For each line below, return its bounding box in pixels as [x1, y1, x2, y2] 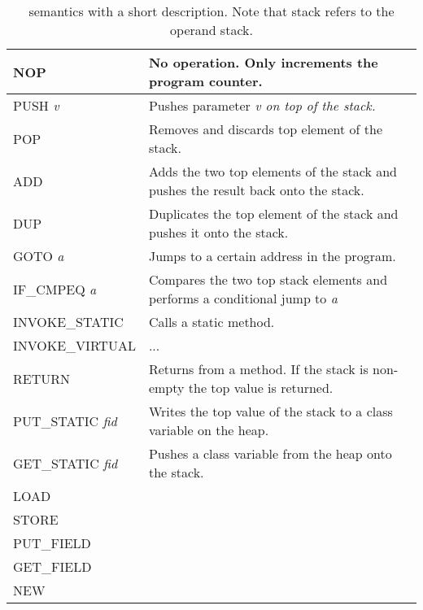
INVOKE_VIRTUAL [13, 336, 136, 355]
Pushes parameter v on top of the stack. [148, 96, 376, 115]
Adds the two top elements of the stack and [148, 162, 398, 181]
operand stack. [170, 20, 253, 40]
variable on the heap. [148, 420, 269, 440]
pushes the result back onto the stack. [148, 181, 364, 200]
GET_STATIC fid [13, 453, 118, 473]
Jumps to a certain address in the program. [148, 246, 396, 266]
